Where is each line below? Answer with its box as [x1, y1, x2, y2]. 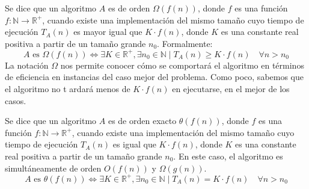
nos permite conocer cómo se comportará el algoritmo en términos [60, 58, 304, 71]
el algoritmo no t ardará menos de [5, 82, 130, 95]
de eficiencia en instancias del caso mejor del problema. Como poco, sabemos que [5, 70, 304, 83]
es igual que [112, 138, 156, 150]
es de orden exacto [108, 114, 177, 127]
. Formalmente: [157, 37, 213, 49]
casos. [5, 94, 26, 107]
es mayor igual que [73, 25, 142, 38]
